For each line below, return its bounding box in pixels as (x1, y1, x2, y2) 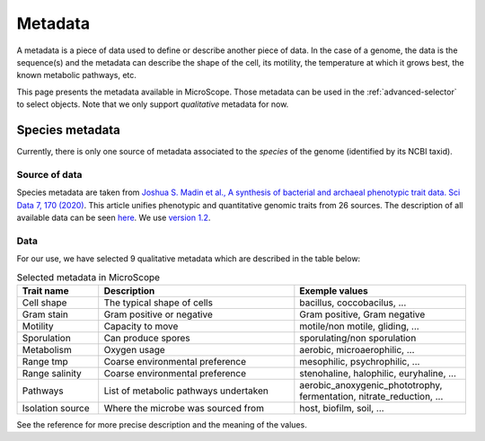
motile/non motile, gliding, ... (299, 320, 419, 332)
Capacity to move (103, 320, 179, 332)
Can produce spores (103, 331, 190, 344)
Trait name (22, 284, 69, 296)
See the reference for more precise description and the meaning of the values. (16, 419, 307, 430)
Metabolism (22, 343, 72, 356)
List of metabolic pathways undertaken (103, 384, 269, 397)
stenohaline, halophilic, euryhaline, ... (299, 366, 457, 379)
